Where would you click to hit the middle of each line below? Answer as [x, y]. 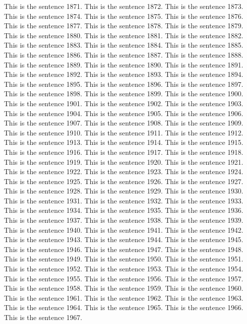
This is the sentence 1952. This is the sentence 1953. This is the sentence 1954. [124, 269]
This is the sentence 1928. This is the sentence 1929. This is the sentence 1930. [124, 191]
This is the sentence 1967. [43, 317]
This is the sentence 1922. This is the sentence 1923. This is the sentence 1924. [124, 171]
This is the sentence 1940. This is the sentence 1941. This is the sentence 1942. [124, 229]
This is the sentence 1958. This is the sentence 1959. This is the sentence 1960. [124, 288]
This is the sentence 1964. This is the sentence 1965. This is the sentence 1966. [124, 307]
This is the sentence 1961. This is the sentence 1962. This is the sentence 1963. [124, 297]
